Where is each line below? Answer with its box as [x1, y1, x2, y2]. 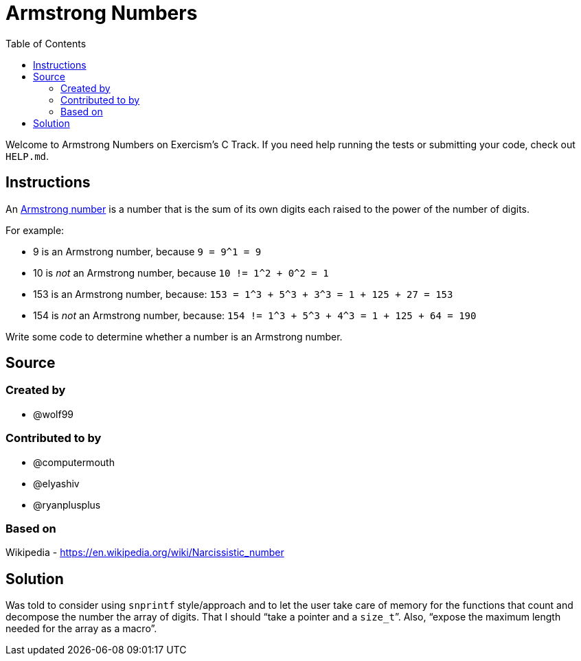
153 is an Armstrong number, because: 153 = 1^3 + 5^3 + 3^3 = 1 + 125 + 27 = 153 [33, 288, 453, 300]
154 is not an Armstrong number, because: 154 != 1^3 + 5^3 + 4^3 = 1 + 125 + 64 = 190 [33, 309, 477, 321]
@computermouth [33, 456, 115, 468]
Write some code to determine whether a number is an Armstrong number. [5, 330, 343, 343]
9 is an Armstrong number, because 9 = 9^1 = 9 [33, 245, 262, 257]
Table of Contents [5, 37, 87, 49]
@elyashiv [33, 477, 80, 489]
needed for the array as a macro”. [5, 623, 157, 635]
